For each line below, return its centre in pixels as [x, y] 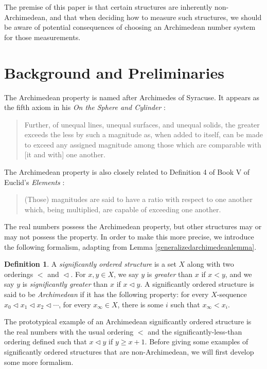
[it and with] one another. [65, 154]
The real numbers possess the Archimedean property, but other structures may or [133, 226]
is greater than [170, 274]
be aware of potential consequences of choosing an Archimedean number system [130, 27]
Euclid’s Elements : [34, 182]
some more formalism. [39, 362]
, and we [238, 274]
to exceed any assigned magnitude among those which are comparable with [143, 144]
